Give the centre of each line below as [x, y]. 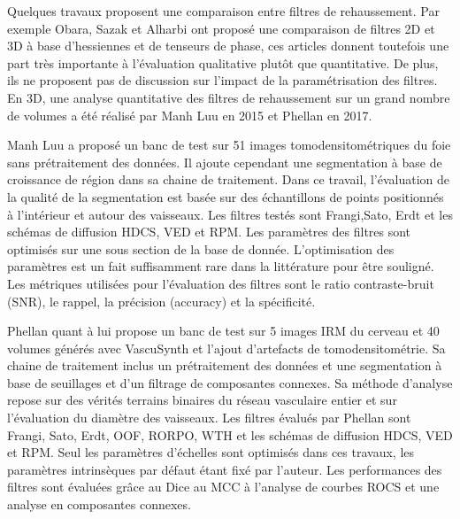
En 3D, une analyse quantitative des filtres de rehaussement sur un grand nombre [229, 97]
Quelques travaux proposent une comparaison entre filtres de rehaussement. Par [223, 11]
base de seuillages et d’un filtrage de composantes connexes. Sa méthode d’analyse [230, 382]
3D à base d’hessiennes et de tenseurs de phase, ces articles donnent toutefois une [228, 46]
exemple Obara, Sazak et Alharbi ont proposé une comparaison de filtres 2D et [221, 28]
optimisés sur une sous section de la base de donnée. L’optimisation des [201, 248]
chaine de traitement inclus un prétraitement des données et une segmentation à [225, 365]
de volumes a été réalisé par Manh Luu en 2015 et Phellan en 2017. [190, 115]
